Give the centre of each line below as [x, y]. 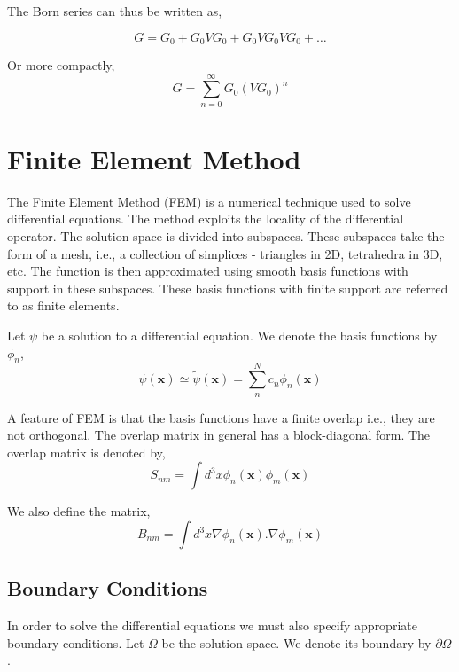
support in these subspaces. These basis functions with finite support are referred [228, 288]
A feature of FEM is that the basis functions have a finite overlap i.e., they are [221, 417]
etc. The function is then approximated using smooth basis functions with [208, 271]
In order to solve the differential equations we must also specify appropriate [212, 625]
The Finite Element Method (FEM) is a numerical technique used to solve [209, 201]
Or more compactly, [61, 65]
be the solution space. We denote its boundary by [296, 642]
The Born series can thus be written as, [115, 11]
